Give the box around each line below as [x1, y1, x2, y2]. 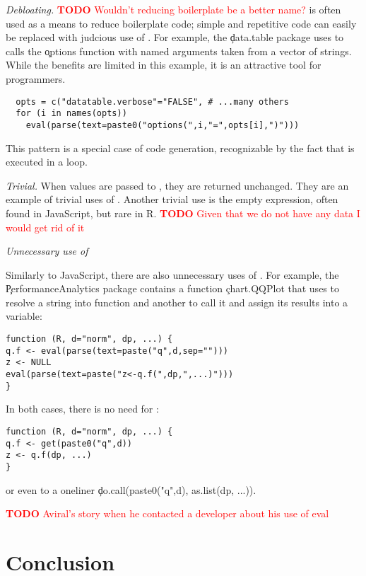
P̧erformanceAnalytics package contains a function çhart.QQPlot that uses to [6, 281, 339, 296]
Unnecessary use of [6, 243, 88, 258]
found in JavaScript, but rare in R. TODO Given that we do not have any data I [6, 205, 360, 220]
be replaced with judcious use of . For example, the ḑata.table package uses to [6, 30, 344, 45]
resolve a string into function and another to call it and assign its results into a [6, 294, 348, 309]
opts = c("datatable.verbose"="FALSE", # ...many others [16, 96, 289, 107]
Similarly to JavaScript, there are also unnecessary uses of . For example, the [6, 267, 339, 282]
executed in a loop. [6, 154, 88, 169]
